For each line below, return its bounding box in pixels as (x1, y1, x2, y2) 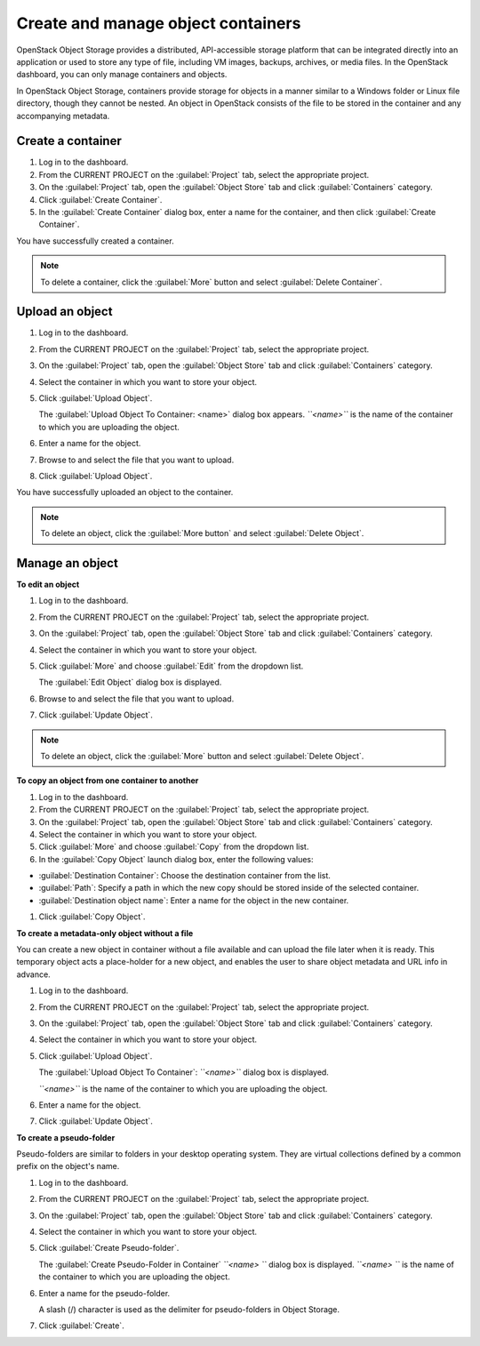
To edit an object (16, 579, 80, 590)
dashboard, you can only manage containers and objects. (16, 69, 228, 80)
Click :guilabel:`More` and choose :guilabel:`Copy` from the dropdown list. (38, 841, 309, 853)
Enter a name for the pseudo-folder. (38, 1287, 171, 1298)
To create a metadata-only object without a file (16, 927, 194, 938)
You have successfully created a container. (16, 236, 174, 246)
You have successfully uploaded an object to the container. (16, 487, 234, 498)
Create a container (16, 133, 122, 148)
